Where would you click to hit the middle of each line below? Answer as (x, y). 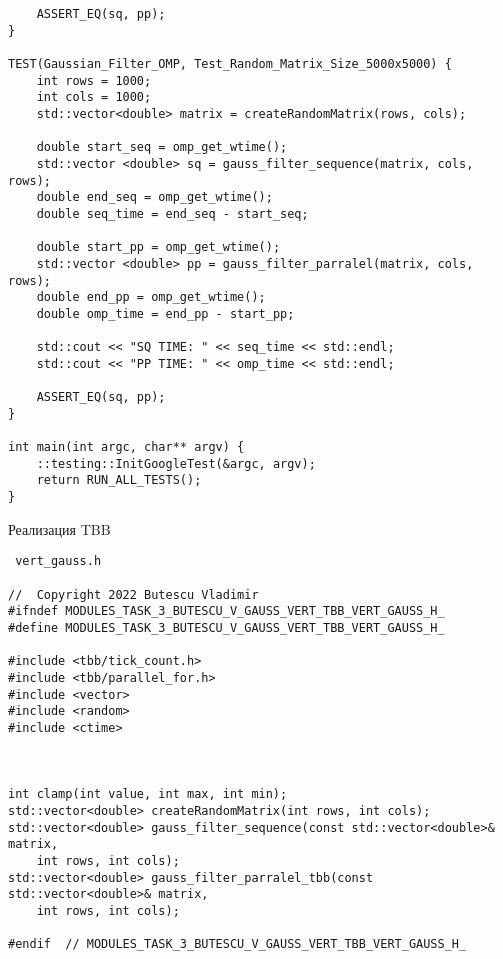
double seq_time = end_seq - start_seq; (172, 213)
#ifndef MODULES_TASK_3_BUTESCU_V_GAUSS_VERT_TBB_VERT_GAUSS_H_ (226, 611)
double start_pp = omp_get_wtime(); (158, 247)
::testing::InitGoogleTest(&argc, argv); (176, 463)
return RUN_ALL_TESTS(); (119, 480)
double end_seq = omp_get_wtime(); (154, 197)
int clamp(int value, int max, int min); (148, 794)
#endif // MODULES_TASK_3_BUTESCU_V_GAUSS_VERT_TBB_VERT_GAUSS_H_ (237, 944)
